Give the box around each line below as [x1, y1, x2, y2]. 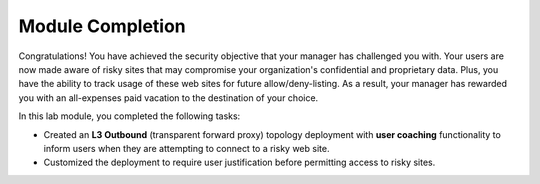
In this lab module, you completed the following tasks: [18, 110, 241, 122]
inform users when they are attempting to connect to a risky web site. [43, 142, 330, 154]
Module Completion [18, 15, 187, 37]
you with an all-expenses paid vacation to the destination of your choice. [18, 91, 319, 104]
